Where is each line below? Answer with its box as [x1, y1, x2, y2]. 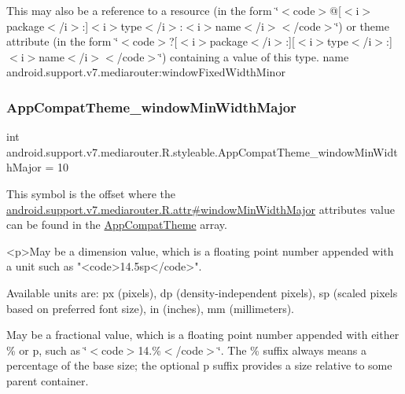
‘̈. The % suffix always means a [217, 341, 367, 358]
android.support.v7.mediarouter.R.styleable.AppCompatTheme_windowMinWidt [6, 143, 398, 160]
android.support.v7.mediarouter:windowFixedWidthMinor [6, 64, 285, 80]
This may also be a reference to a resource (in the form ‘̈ [6, 2, 279, 18]
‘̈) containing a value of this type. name [159, 48, 349, 64]
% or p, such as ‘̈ [6, 341, 87, 358]
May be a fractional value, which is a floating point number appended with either [6, 326, 399, 343]
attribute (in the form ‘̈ [6, 33, 119, 50]
